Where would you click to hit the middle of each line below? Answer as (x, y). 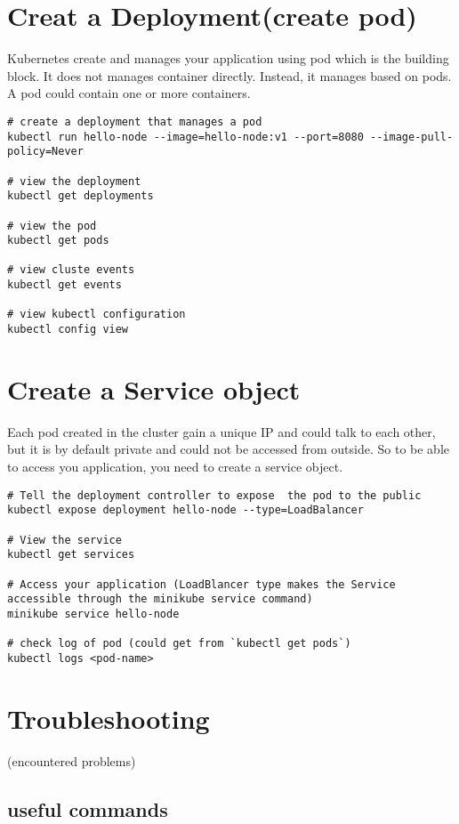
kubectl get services (71, 555)
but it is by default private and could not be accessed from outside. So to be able (228, 449)
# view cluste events (71, 270)
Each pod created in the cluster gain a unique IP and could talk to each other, (221, 431)
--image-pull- (412, 137)
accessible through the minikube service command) (160, 599)
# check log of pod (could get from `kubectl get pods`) (179, 644)
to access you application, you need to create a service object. (175, 467)
